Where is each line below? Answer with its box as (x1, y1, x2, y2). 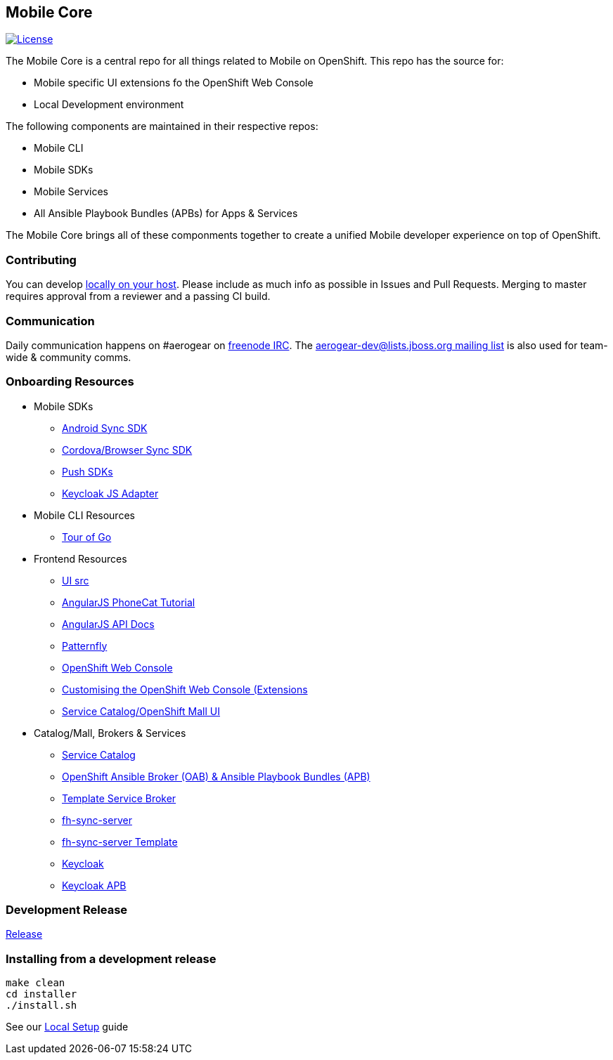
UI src (62, 574, 89, 587)
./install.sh (6, 1000, 77, 1012)
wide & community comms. (6, 351, 131, 363)
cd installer (6, 988, 77, 1000)
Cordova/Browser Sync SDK (62, 443, 193, 456)
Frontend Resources (34, 552, 127, 565)
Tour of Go (62, 530, 112, 543)
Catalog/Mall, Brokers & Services (34, 726, 186, 739)
